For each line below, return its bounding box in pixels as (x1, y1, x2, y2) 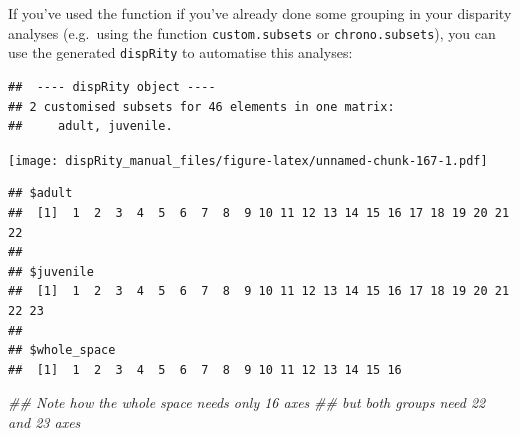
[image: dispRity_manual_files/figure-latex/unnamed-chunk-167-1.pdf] (8, 153, 488, 168)
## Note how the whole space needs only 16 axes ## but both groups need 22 (8, 392, 486, 413)
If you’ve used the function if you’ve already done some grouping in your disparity (8, 3, 512, 23)
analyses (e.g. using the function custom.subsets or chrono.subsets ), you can (8, 22, 496, 43)
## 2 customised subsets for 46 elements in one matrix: (8, 99, 395, 114)
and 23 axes (8, 411, 81, 432)
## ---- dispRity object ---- (8, 79, 216, 94)
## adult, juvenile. (8, 119, 173, 134)
